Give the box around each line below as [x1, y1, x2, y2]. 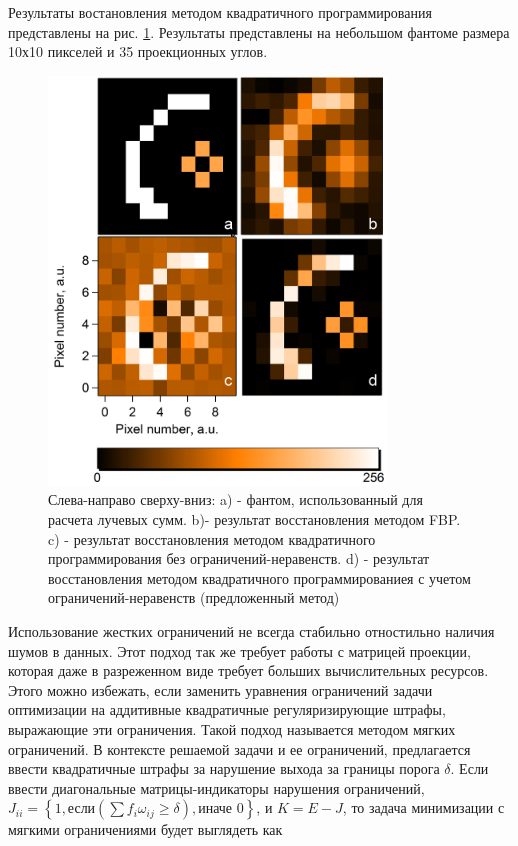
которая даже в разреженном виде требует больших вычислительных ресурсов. [8, 660, 489, 681]
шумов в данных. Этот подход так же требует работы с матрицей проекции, [8, 640, 471, 661]
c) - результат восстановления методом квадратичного [48, 528, 376, 549]
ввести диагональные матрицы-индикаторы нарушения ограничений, [8, 777, 425, 798]
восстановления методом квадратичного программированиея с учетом [48, 567, 471, 588]
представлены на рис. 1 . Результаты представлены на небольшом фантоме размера [8, 21, 510, 42]
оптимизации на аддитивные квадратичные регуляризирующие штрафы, [8, 699, 446, 720]
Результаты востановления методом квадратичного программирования [8, 2, 432, 22]
